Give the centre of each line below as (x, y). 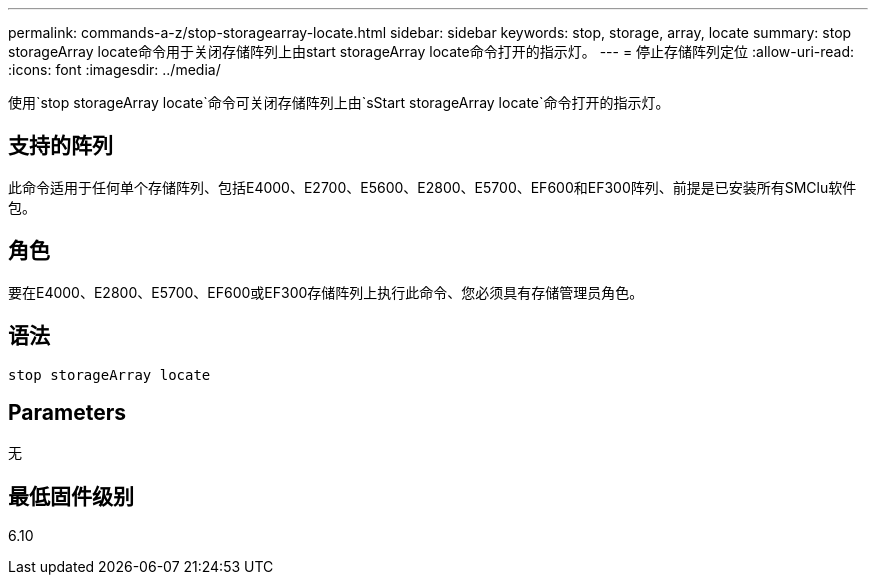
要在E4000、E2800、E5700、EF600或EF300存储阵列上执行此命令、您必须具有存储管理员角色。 (326, 292)
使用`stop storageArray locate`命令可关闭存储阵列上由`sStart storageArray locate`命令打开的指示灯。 (339, 102)
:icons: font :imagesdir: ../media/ (114, 69)
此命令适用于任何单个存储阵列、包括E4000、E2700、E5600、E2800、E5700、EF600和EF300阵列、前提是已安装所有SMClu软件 (432, 187)
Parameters (67, 412)
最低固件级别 (71, 496)
